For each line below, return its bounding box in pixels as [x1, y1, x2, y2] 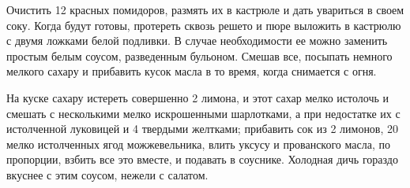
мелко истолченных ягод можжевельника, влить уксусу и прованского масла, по [6, 135, 390, 152]
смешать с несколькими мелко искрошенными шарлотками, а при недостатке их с [6, 105, 401, 121]
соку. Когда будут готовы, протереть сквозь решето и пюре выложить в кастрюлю [6, 17, 401, 33]
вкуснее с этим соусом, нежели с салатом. [6, 166, 209, 182]
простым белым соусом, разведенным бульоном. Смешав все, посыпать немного [6, 47, 393, 64]
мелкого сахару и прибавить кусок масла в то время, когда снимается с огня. [6, 63, 377, 79]
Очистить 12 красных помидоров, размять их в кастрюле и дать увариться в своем [6, 2, 404, 17]
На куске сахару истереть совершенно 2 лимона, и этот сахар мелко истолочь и [6, 89, 389, 105]
